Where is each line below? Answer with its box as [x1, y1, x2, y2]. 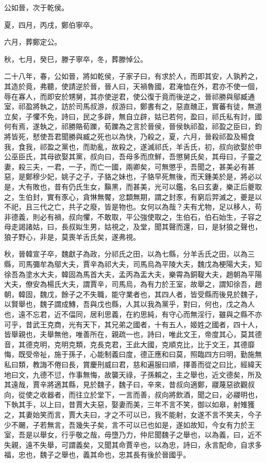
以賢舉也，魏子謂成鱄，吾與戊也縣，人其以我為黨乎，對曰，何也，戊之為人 [4, 299, 255, 309]
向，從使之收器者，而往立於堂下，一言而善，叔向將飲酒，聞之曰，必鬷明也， [4, 389, 262, 399]
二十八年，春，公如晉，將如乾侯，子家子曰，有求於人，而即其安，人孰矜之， [4, 71, 262, 81]
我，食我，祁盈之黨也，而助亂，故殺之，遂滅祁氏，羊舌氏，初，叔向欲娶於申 [4, 141, 262, 152]
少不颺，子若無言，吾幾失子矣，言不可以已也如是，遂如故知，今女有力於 [4, 419, 248, 430]
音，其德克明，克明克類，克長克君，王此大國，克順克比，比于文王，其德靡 [4, 339, 255, 349]
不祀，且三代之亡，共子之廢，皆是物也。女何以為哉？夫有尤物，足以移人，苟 [4, 201, 262, 212]
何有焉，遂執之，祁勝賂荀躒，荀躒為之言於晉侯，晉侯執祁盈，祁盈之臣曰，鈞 [4, 121, 262, 132]
